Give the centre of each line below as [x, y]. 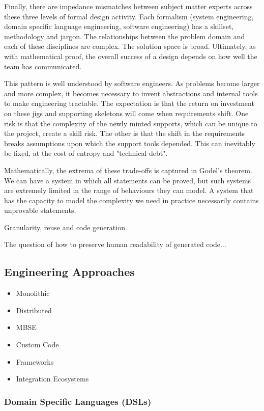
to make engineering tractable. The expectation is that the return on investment [129, 103]
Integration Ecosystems [52, 379]
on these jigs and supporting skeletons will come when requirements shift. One [126, 113]
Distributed [34, 310]
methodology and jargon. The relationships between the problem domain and [125, 36]
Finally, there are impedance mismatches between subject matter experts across [128, 6]
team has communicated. [43, 66]
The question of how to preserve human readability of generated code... [115, 244]
